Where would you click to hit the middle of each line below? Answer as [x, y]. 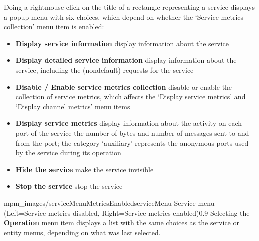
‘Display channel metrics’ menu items [73, 106]
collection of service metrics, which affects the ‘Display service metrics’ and [131, 96]
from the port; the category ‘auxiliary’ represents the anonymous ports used [132, 143]
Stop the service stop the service [69, 186]
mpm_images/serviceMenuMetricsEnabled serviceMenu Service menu [109, 203]
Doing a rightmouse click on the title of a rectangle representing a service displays [130, 7]
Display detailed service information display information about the [126, 60]
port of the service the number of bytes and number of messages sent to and [132, 133]
